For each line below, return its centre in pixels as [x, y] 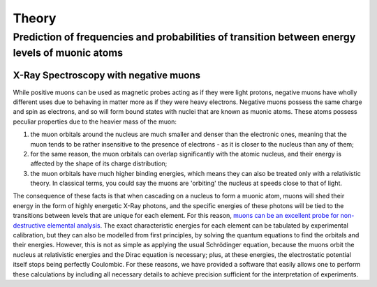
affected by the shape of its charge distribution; [99, 163]
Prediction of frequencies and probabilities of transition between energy [184, 37]
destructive [29, 225]
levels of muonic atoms [68, 53]
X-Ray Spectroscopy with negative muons [106, 76]
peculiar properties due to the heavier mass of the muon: [95, 122]
